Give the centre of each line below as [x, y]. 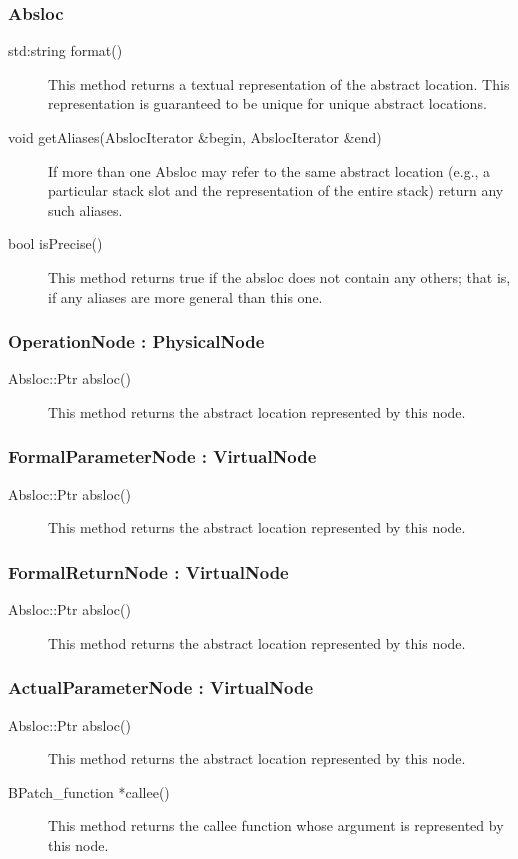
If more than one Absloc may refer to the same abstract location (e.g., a [269, 170]
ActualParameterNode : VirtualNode [161, 687]
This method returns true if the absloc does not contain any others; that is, [279, 276]
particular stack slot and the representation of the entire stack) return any [276, 190]
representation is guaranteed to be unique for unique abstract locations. [267, 103]
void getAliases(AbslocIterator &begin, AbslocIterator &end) [195, 137]
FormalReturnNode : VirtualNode [148, 571]
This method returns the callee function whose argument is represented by [276, 825]
